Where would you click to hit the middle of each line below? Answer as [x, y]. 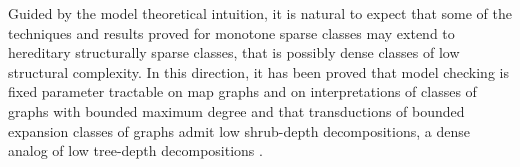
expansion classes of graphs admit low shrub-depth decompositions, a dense [239, 130]
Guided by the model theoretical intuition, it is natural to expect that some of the [260, 13]
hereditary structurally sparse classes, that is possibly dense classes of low [234, 52]
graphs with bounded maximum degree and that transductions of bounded [236, 110]
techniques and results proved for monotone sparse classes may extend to [231, 32]
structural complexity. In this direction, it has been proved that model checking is [258, 71]
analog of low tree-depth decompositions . [135, 150]
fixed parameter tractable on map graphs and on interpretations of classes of [242, 91]
